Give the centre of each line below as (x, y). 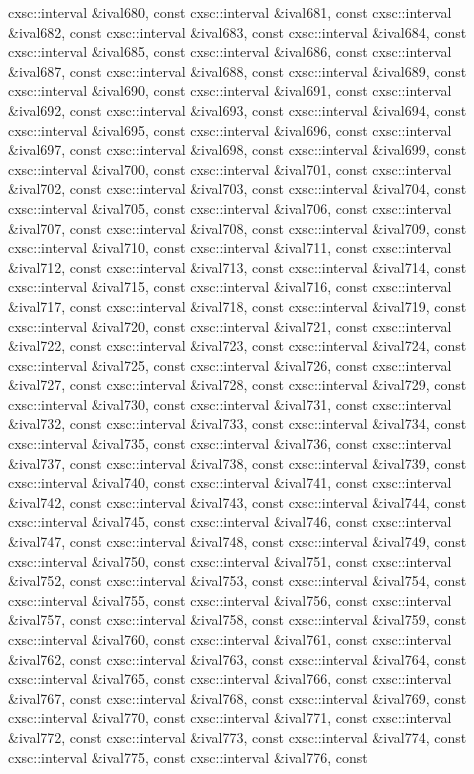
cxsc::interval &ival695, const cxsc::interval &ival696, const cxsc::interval (230, 129)
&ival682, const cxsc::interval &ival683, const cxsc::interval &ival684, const (237, 31)
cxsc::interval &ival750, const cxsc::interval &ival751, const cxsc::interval (230, 560)
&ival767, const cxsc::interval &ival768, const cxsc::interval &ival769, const (237, 697)
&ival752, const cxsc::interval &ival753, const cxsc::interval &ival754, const (237, 580)
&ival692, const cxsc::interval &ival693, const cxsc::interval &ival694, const (237, 109)
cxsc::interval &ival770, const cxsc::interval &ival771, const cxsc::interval (230, 717)
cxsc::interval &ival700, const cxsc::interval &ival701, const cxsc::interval (230, 168)
